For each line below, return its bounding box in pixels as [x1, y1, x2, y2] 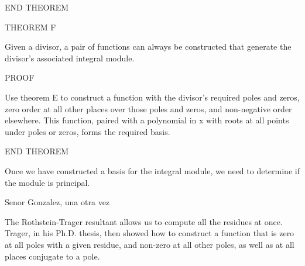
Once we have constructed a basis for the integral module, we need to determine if [5, 164, 300, 177]
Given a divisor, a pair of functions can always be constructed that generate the [5, 40, 292, 53]
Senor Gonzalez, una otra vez [5, 196, 110, 208]
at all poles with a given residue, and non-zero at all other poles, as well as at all [5, 238, 294, 250]
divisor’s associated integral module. [5, 51, 135, 64]
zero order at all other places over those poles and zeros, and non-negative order [5, 102, 292, 115]
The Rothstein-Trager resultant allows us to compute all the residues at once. [5, 215, 283, 227]
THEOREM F [5, 20, 56, 33]
